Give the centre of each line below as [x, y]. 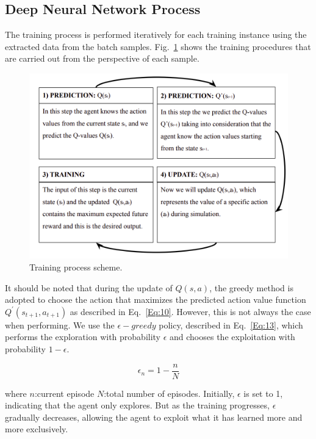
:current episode [64, 393]
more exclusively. [37, 429]
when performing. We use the [60, 325]
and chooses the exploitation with [232, 337]
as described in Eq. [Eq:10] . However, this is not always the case [190, 311]
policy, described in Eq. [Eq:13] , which [231, 325]
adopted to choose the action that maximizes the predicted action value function [156, 299]
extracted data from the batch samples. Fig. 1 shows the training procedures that [158, 46]
